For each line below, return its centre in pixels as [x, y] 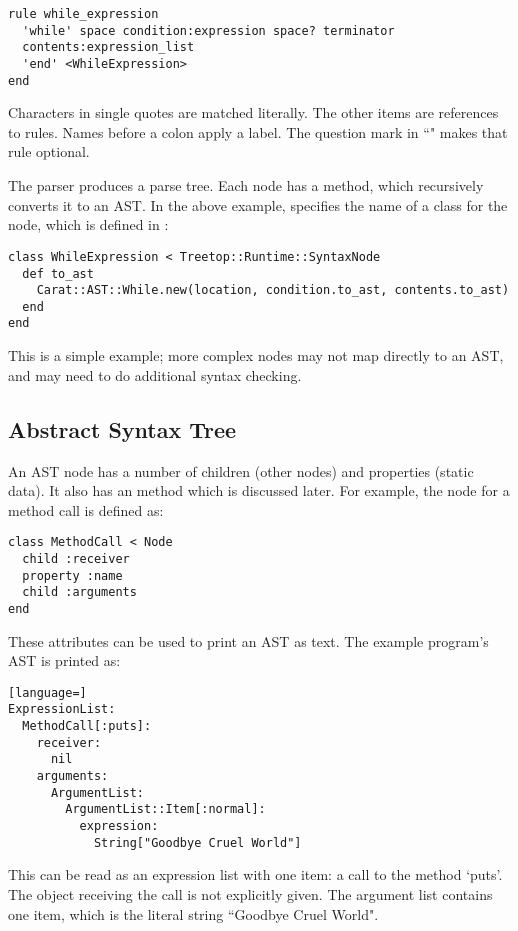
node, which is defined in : [88, 224]
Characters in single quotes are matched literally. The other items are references [253, 112]
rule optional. [49, 151]
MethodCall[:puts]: [87, 726]
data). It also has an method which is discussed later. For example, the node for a [259, 490]
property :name [72, 575]
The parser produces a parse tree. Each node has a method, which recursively [246, 185]
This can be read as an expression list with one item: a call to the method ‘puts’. [255, 874]
